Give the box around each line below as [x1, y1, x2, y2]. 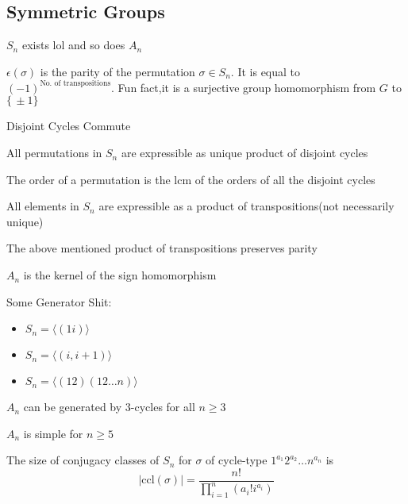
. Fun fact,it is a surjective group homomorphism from [111, 79, 376, 95]
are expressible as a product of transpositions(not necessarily [98, 198, 395, 214]
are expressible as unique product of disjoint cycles [121, 144, 368, 161]
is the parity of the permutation [40, 63, 195, 79]
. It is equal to [230, 63, 301, 79]
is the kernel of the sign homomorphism [23, 267, 217, 283]
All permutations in [6, 144, 102, 161]
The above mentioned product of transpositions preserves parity [6, 240, 318, 256]
